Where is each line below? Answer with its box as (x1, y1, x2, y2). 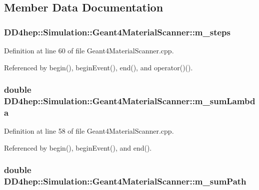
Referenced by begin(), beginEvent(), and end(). (4, 142, 152, 153)
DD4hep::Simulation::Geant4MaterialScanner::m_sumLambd (4, 95, 255, 107)
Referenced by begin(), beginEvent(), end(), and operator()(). (4, 62, 193, 72)
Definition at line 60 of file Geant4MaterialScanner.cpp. (4, 45, 174, 55)
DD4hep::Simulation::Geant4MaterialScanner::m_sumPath (4, 175, 246, 188)
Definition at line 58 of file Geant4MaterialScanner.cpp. (4, 126, 174, 136)
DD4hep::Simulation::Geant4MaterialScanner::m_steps (4, 25, 230, 38)
